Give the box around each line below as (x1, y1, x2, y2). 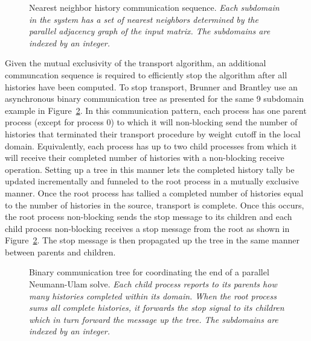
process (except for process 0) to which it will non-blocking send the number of (5, 116, 298, 128)
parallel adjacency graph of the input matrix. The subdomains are (29, 25, 271, 37)
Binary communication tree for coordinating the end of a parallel (29, 266, 269, 278)
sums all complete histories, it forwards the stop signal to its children (29, 301, 284, 314)
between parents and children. (5, 245, 116, 258)
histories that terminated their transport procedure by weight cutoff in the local (5, 127, 301, 140)
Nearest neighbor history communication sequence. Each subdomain (29, 1, 280, 13)
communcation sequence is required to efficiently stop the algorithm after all (5, 68, 287, 81)
